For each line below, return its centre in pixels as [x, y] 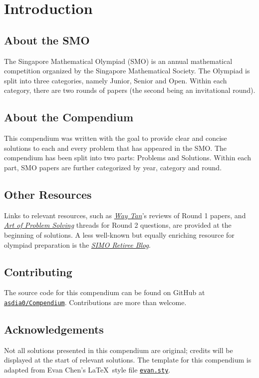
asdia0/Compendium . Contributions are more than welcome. [95, 302]
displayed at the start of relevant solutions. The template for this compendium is [128, 360]
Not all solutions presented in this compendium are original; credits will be [119, 350]
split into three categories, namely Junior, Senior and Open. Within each [116, 80]
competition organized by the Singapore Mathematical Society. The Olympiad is [127, 71]
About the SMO [47, 40]
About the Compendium [69, 117]
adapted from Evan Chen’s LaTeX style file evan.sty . [87, 369]
